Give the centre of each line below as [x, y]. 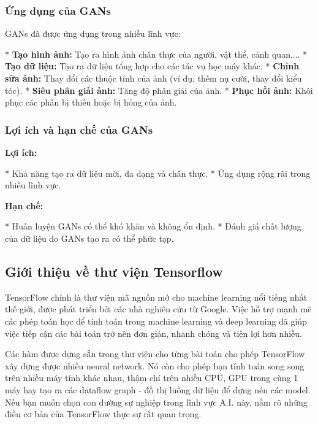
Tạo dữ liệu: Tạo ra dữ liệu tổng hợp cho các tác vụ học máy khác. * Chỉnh [152, 66]
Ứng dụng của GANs [58, 10]
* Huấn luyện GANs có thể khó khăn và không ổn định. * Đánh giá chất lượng [153, 226]
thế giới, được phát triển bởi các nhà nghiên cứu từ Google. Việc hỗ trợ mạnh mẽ [158, 309]
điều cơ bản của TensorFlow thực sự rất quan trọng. [103, 414]
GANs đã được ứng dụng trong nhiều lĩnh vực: [93, 33]
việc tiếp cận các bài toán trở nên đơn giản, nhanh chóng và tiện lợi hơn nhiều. [154, 333]
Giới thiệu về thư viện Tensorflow [114, 271]
